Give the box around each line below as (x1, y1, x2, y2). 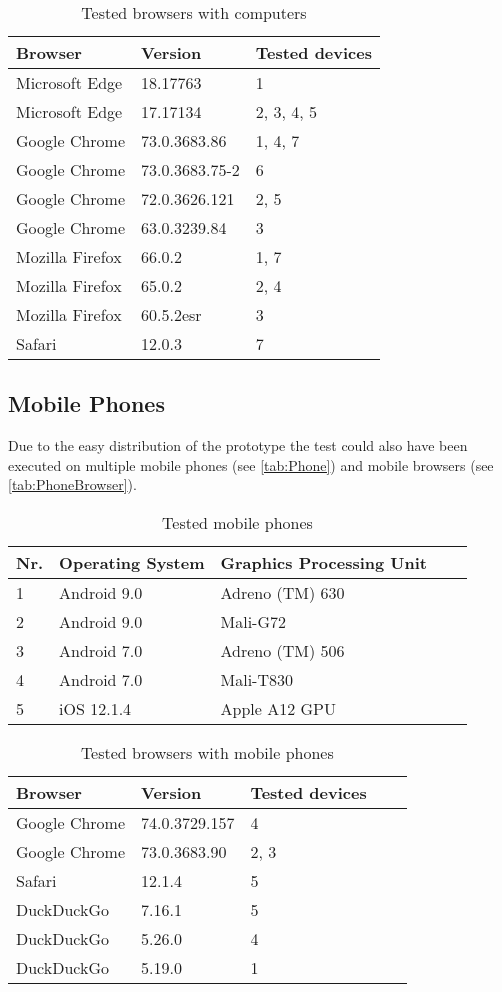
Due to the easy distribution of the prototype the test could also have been (8, 435, 468, 456)
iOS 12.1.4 (59, 696, 132, 720)
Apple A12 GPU (220, 696, 337, 720)
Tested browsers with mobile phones (80, 740, 334, 764)
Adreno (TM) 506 (220, 638, 345, 662)
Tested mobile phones (162, 510, 313, 534)
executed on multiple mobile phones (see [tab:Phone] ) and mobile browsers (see (8, 454, 494, 475)
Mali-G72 (220, 609, 287, 633)
